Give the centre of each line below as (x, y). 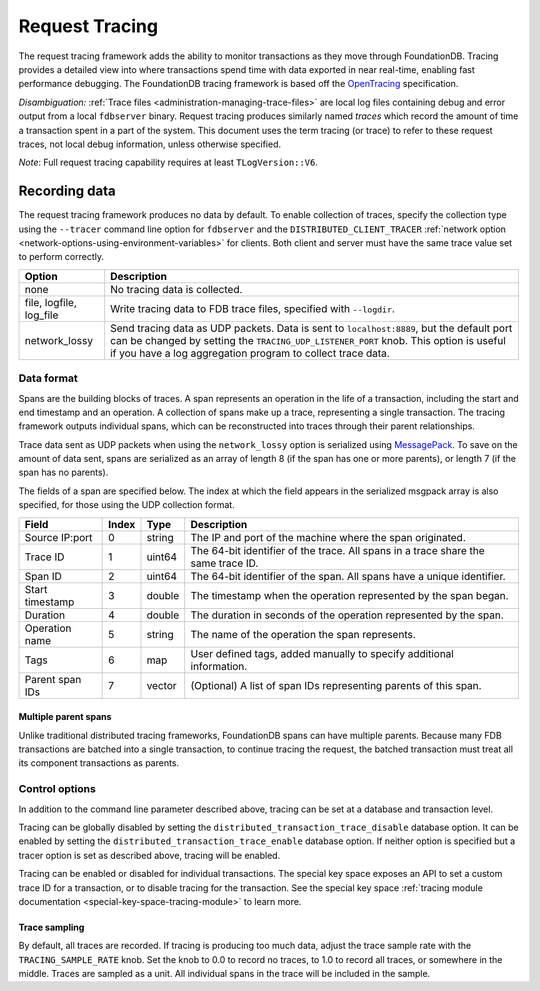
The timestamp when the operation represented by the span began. (349, 595)
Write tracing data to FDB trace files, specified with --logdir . (252, 308)
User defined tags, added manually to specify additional (322, 653)
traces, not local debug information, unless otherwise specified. (150, 144)
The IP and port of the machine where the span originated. (328, 537)
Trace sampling (51, 927)
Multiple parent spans (65, 717)
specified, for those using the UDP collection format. (126, 505)
